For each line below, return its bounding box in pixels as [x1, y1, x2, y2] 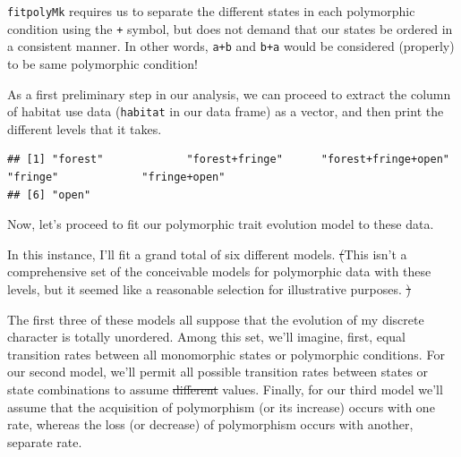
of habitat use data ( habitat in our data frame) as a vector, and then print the [7, 102, 444, 121]
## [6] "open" [7, 188, 91, 201]
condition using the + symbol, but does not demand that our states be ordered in [7, 19, 453, 38]
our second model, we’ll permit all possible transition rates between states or [7, 362, 429, 381]
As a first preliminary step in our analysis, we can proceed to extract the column [7, 84, 451, 103]
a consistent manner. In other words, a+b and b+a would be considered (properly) [7, 37, 455, 55]
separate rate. [7, 432, 82, 451]
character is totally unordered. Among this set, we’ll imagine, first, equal [7, 327, 406, 346]
